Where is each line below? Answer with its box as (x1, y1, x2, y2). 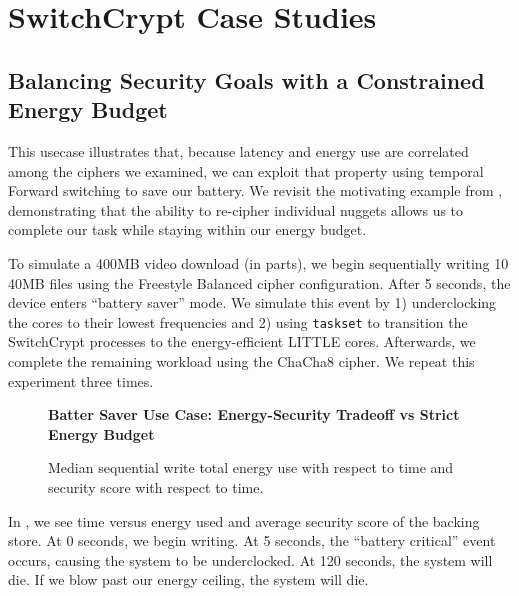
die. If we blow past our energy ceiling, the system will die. (8, 569, 369, 590)
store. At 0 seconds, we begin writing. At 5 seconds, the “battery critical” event (8, 530, 496, 551)
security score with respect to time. (48, 476, 264, 497)
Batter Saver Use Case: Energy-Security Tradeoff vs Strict (48, 404, 460, 425)
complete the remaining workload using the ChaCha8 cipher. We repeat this (8, 350, 475, 371)
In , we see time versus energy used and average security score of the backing (8, 510, 480, 531)
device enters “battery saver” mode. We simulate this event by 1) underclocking (8, 292, 497, 313)
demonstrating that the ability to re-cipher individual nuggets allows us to (8, 199, 464, 220)
